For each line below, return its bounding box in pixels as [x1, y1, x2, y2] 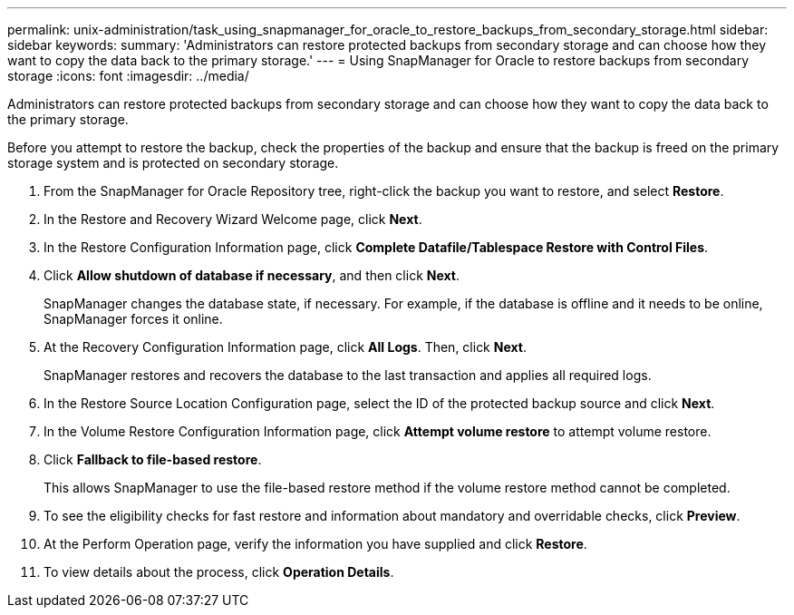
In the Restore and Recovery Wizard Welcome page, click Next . [44, 211, 422, 227]
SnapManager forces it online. [44, 311, 223, 327]
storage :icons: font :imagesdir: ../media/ [7, 68, 249, 83]
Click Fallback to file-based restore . [44, 452, 262, 467]
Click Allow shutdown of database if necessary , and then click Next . [44, 268, 460, 283]
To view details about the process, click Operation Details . [44, 564, 394, 580]
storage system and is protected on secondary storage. [7, 155, 339, 171]
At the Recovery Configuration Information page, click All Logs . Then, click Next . [44, 339, 527, 355]
